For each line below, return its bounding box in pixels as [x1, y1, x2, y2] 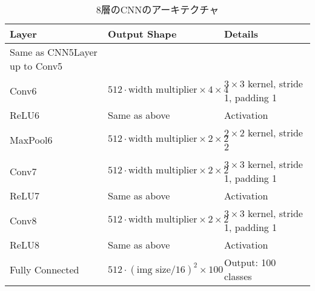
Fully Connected [10, 262, 79, 276]
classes [224, 269, 252, 283]
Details [224, 27, 259, 41]
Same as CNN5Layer [10, 45, 98, 59]
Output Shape [107, 27, 177, 41]
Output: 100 [224, 255, 276, 269]
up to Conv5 [10, 59, 63, 73]
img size [136, 265, 171, 275]
